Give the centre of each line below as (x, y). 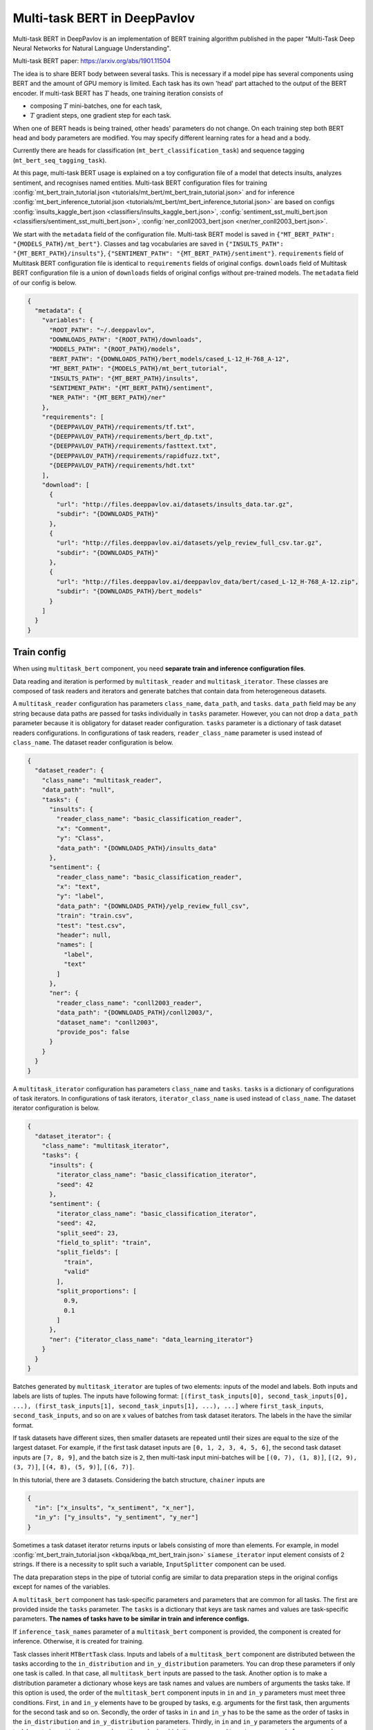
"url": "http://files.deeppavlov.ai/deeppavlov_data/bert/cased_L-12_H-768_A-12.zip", (208, 582)
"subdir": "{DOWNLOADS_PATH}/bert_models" (130, 591)
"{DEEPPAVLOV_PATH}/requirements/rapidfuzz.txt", (135, 456)
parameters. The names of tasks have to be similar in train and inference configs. (131, 1619)
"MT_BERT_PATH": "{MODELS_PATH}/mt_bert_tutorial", (138, 369)
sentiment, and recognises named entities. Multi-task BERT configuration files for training (140, 183)
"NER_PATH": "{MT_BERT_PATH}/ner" (107, 398)
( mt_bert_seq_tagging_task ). (60, 160)
